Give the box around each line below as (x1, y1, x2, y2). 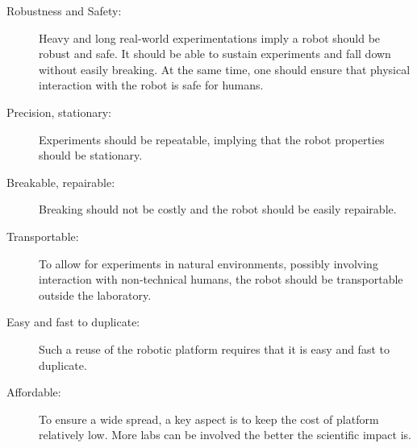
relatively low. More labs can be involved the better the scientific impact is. (39, 426, 411, 443)
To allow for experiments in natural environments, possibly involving (39, 255, 378, 272)
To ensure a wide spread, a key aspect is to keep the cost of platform (39, 410, 379, 427)
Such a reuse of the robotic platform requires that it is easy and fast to (39, 340, 390, 357)
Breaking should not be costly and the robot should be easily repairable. (39, 201, 397, 218)
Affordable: (6, 384, 61, 400)
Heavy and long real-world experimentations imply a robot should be (39, 29, 381, 46)
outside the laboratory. (39, 286, 152, 303)
